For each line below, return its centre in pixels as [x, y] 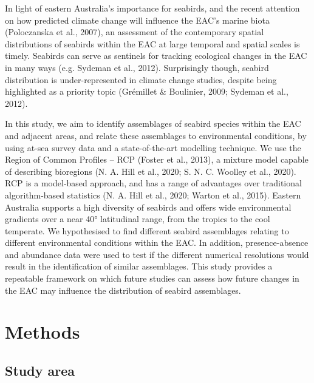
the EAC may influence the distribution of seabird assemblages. [123, 290]
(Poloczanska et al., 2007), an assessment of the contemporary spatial [135, 32]
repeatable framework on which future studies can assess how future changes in [152, 278]
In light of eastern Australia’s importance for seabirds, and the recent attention [152, 8]
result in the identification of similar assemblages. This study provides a [139, 266]
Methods [43, 332]
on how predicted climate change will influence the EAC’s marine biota [137, 20]
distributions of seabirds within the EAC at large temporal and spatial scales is [152, 43]
